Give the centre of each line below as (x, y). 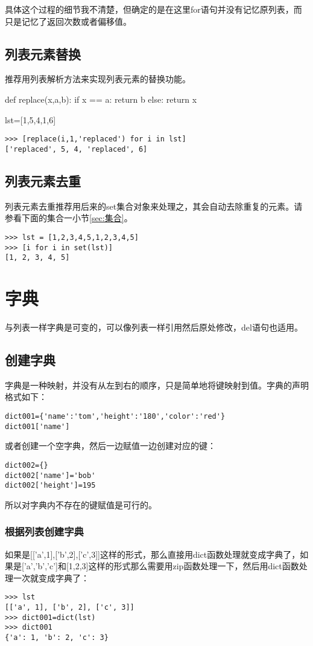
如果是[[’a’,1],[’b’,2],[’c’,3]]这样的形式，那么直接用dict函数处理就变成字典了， (153, 554)
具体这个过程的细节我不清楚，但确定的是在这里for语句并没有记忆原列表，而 (153, 9)
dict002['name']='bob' (50, 475)
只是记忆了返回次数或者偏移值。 (68, 21)
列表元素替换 (43, 53)
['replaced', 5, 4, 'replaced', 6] (76, 149)
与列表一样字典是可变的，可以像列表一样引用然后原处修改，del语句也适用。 (154, 327)
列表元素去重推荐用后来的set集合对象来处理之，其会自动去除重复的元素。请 (154, 206)
